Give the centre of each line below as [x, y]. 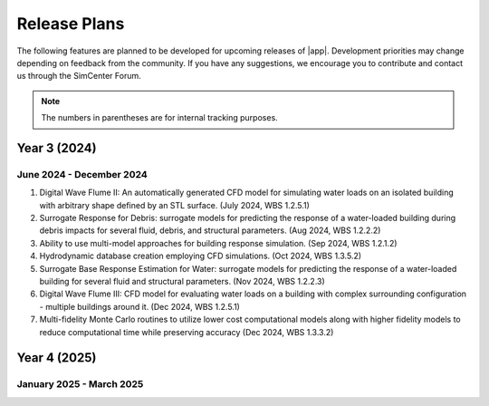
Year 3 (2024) [57, 148]
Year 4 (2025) [57, 358]
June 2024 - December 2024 [82, 174]
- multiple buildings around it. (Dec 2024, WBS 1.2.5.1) [139, 306]
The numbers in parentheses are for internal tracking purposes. [159, 118]
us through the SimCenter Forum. [79, 76]
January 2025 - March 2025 [80, 384]
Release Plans [71, 24]
